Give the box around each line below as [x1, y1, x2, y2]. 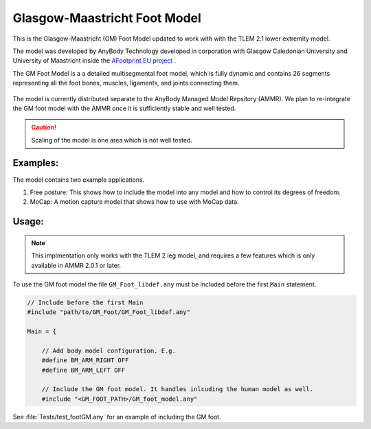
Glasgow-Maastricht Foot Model [12, 10, 202, 25]
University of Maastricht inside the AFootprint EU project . [12, 56, 177, 65]
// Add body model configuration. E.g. [41, 346, 177, 355]
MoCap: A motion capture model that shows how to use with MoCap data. [30, 198, 240, 206]
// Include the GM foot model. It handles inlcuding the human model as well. [41, 386, 314, 393]
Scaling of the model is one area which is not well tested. [31, 136, 192, 144]
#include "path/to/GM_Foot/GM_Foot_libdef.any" [27, 308, 190, 316]
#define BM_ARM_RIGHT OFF [41, 357, 129, 364]
